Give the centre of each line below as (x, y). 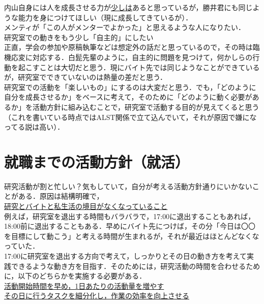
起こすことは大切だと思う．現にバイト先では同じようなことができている (139, 67)
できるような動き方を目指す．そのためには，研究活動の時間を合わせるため (136, 266)
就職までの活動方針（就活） (97, 161)
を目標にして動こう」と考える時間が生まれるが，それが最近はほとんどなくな (132, 236)
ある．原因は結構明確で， (61, 196)
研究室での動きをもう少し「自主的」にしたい (79, 37)
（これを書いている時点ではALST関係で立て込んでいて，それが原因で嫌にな (130, 117)
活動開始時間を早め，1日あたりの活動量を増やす (84, 285)
